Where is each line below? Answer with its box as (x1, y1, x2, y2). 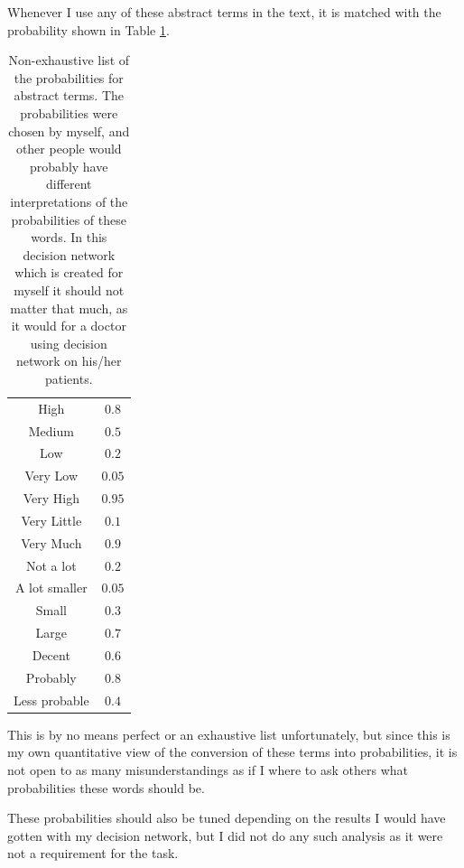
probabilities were (20, 103, 118, 122)
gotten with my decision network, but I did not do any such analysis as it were (7, 826, 443, 845)
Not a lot (26, 555, 77, 574)
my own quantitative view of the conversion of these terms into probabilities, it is (7, 742, 458, 761)
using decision (30, 333, 107, 352)
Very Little (21, 510, 82, 529)
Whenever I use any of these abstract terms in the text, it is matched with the (7, 3, 441, 21)
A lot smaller (14, 578, 88, 597)
